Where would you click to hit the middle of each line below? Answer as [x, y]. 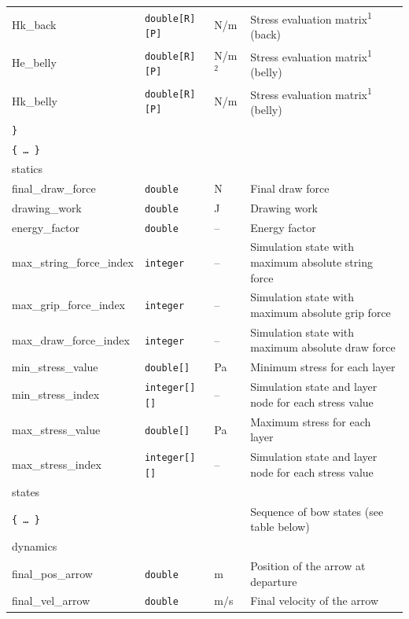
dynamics [35, 546]
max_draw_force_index [71, 339]
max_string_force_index [73, 262]
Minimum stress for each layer [323, 367]
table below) [280, 527]
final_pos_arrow [52, 573]
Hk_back [34, 25]
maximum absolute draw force [323, 347]
